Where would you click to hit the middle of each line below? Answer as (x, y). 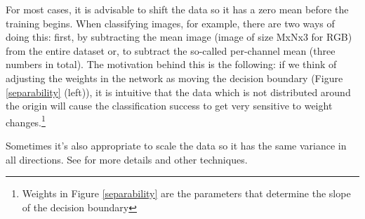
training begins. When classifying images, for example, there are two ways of (170, 23)
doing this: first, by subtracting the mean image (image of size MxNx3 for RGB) (179, 37)
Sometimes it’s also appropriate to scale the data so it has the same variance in (176, 145)
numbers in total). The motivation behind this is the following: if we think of (171, 64)
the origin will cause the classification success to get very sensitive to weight (169, 106)
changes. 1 (26, 121)
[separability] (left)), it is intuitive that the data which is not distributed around (178, 92)
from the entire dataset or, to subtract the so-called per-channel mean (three (171, 50)
